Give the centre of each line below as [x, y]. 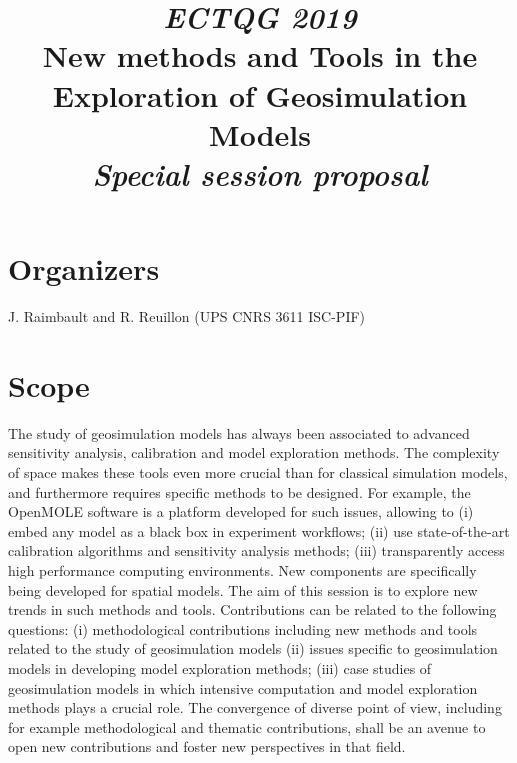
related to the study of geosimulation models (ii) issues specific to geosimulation [253, 648]
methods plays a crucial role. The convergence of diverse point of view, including [255, 707]
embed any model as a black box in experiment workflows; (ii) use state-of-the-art [259, 530]
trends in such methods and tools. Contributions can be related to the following [252, 609]
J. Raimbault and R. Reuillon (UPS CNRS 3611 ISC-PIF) [187, 316]
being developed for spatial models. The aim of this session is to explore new [243, 589]
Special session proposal [260, 173]
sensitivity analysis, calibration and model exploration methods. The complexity [254, 452]
